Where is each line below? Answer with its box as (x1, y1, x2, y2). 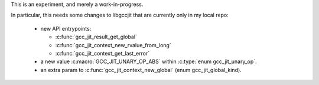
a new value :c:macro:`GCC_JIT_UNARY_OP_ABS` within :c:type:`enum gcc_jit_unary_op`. (40, 58, 257, 65)
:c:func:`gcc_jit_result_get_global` (55, 33, 137, 41)
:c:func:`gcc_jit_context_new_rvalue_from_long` (55, 41, 171, 48)
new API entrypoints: (40, 25, 92, 32)
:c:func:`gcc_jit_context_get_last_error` (55, 50, 150, 57)
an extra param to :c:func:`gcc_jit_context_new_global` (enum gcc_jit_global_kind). (40, 66, 242, 73)
